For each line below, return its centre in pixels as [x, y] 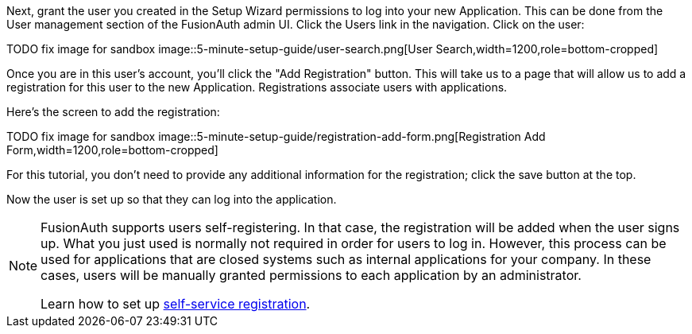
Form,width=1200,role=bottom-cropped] [112, 150]
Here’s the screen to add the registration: [113, 112]
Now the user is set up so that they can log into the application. [172, 199]
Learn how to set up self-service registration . [176, 304]
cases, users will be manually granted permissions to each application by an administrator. [311, 275]
